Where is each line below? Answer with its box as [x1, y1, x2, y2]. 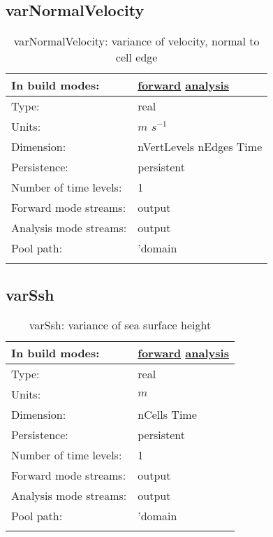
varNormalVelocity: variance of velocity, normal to [13, 33, 260, 50]
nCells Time [138, 406, 197, 423]
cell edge [115, 49, 158, 66]
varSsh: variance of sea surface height [29, 317, 212, 334]
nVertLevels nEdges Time [138, 138, 263, 155]
